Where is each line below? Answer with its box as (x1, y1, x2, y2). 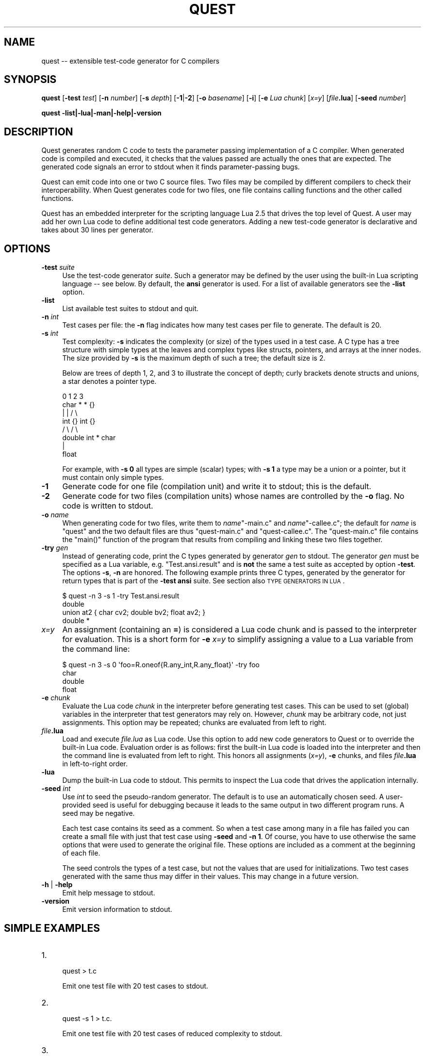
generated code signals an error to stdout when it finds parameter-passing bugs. (41, 163, 300, 171)
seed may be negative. (62, 809, 135, 818)
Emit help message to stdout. (62, 889, 155, 897)
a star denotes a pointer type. (62, 377, 157, 386)
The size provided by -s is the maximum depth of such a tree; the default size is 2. (62, 354, 326, 363)
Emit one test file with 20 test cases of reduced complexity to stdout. (62, 1029, 282, 1038)
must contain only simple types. (62, 473, 164, 482)
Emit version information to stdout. (62, 905, 172, 914)
